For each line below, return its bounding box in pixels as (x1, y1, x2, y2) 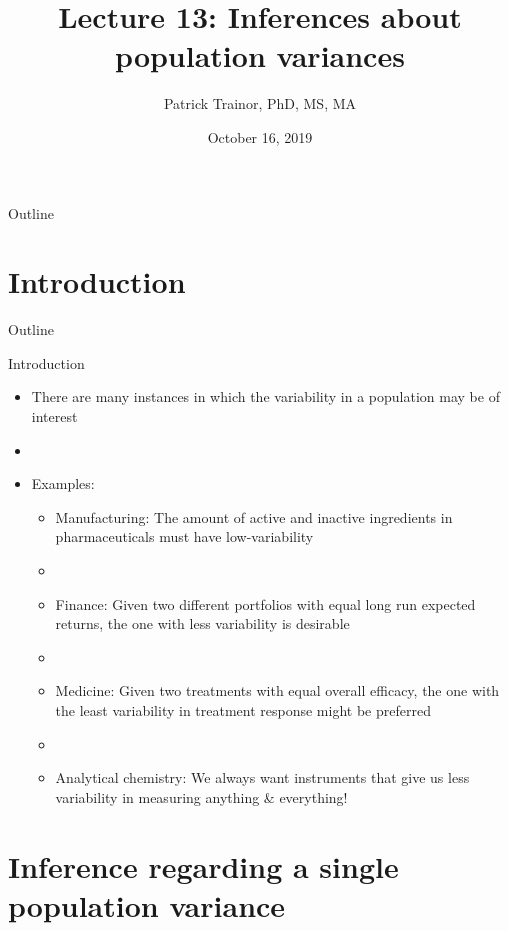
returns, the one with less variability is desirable (55, 613, 350, 634)
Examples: (31, 473, 95, 494)
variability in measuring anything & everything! (55, 786, 348, 807)
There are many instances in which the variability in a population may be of (31, 386, 500, 407)
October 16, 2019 (207, 126, 313, 147)
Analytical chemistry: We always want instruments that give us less (55, 767, 470, 788)
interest (31, 406, 78, 426)
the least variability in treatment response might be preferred (55, 699, 431, 720)
